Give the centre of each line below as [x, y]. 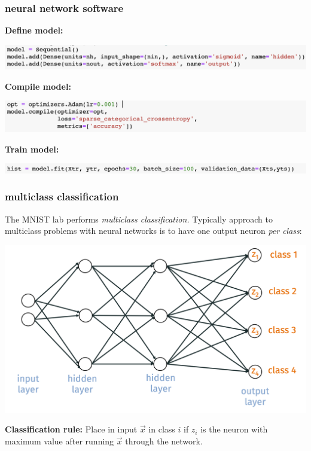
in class [162, 429]
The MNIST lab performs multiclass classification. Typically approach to [139, 219]
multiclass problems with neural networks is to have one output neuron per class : [153, 231]
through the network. [164, 441]
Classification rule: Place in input [71, 429]
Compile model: [38, 86]
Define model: [34, 30]
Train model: [32, 149]
